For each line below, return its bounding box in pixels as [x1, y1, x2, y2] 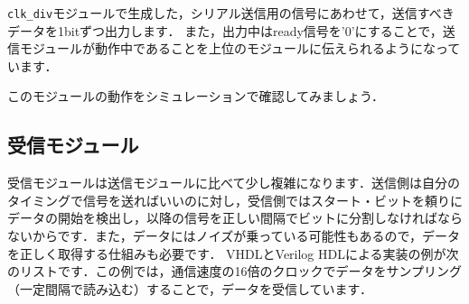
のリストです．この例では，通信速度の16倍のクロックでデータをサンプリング [7, 262, 463, 281]
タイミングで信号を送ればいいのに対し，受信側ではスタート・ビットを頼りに [7, 190, 463, 209]
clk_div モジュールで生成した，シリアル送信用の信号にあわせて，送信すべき [7, 4, 455, 22]
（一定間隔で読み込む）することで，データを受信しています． [7, 279, 373, 298]
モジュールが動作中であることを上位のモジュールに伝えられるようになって [19, 39, 461, 58]
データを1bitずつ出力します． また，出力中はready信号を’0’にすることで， [7, 21, 443, 40]
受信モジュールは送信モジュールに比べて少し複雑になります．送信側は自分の [7, 173, 460, 192]
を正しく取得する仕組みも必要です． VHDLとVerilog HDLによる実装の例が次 [7, 244, 459, 263]
